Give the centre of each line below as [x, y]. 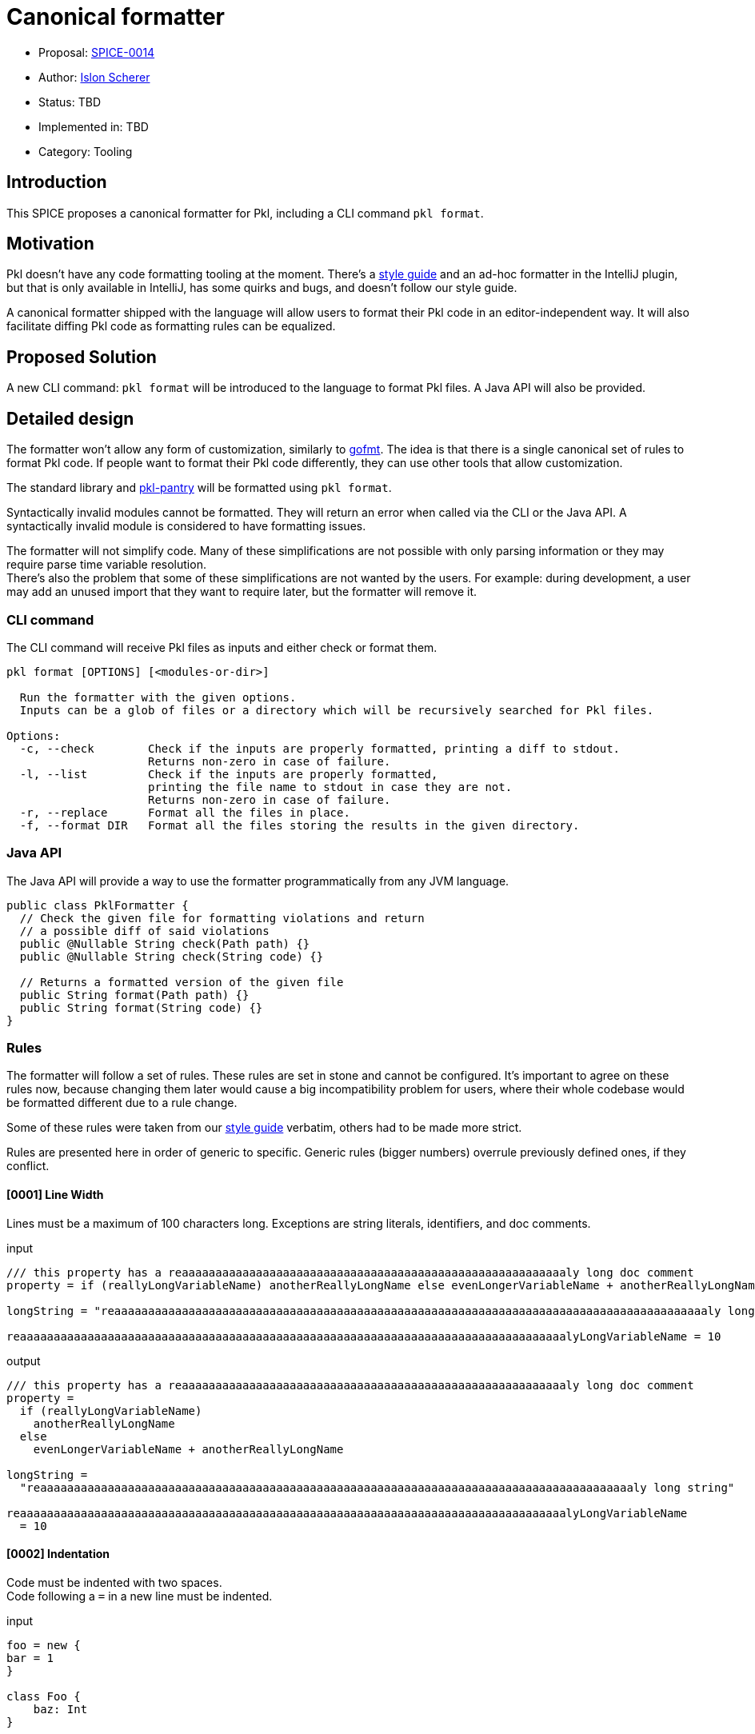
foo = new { [44, 1645]
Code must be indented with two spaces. [114, 1582]
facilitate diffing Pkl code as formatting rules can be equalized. [171, 326]
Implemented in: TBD [94, 126]
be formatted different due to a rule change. [122, 1103]
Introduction [57, 182]
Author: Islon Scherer [94, 77]
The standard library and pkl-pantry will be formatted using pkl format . [199, 488]
